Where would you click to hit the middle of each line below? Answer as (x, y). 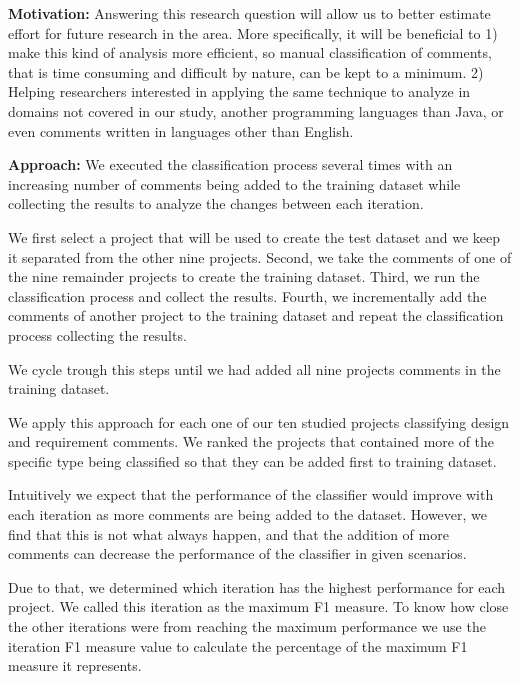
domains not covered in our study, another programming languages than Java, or (256, 110)
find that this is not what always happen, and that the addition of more (228, 533)
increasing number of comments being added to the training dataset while (234, 183)
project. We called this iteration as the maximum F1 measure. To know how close (258, 606)
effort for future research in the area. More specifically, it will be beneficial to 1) (253, 32)
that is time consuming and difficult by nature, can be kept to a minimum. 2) (246, 71)
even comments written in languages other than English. (181, 130)
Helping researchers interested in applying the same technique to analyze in (239, 91)
